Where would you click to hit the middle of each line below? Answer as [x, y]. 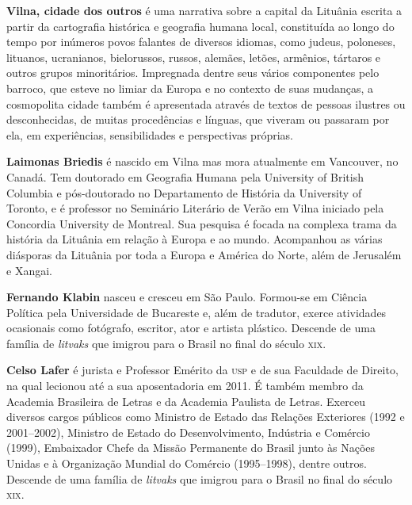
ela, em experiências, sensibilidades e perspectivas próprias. [150, 134]
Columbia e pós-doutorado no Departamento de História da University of [184, 192]
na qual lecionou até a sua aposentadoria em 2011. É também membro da [185, 386]
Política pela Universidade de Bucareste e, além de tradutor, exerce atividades [196, 312]
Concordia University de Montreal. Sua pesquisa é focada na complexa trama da [202, 223]
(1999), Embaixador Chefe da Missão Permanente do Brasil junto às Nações [191, 448]
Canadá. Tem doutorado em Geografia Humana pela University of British [185, 176]
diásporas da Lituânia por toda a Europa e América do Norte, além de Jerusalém [204, 254]
